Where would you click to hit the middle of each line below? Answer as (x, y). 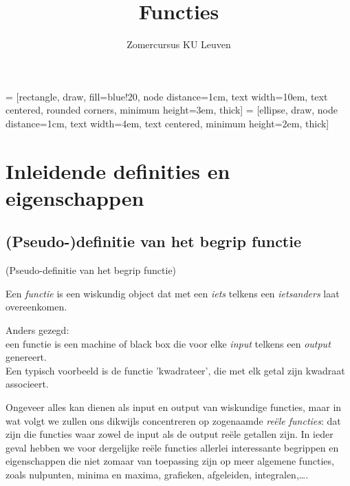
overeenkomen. (36, 307)
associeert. (27, 384)
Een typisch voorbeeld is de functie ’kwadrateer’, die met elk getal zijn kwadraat (175, 370)
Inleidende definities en (118, 170)
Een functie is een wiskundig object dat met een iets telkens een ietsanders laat (173, 293)
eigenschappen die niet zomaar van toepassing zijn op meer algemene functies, (170, 461)
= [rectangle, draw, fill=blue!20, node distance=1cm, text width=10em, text (167, 96)
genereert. (26, 357)
